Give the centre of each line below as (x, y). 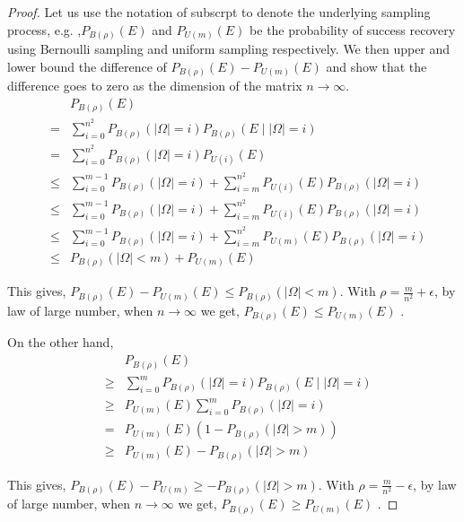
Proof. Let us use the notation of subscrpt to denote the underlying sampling (219, 12)
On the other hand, (61, 342)
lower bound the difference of (87, 66)
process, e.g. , (44, 29)
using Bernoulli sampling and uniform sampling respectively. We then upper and (229, 49)
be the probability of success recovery (353, 29)
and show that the (376, 66)
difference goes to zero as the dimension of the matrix (155, 86)
